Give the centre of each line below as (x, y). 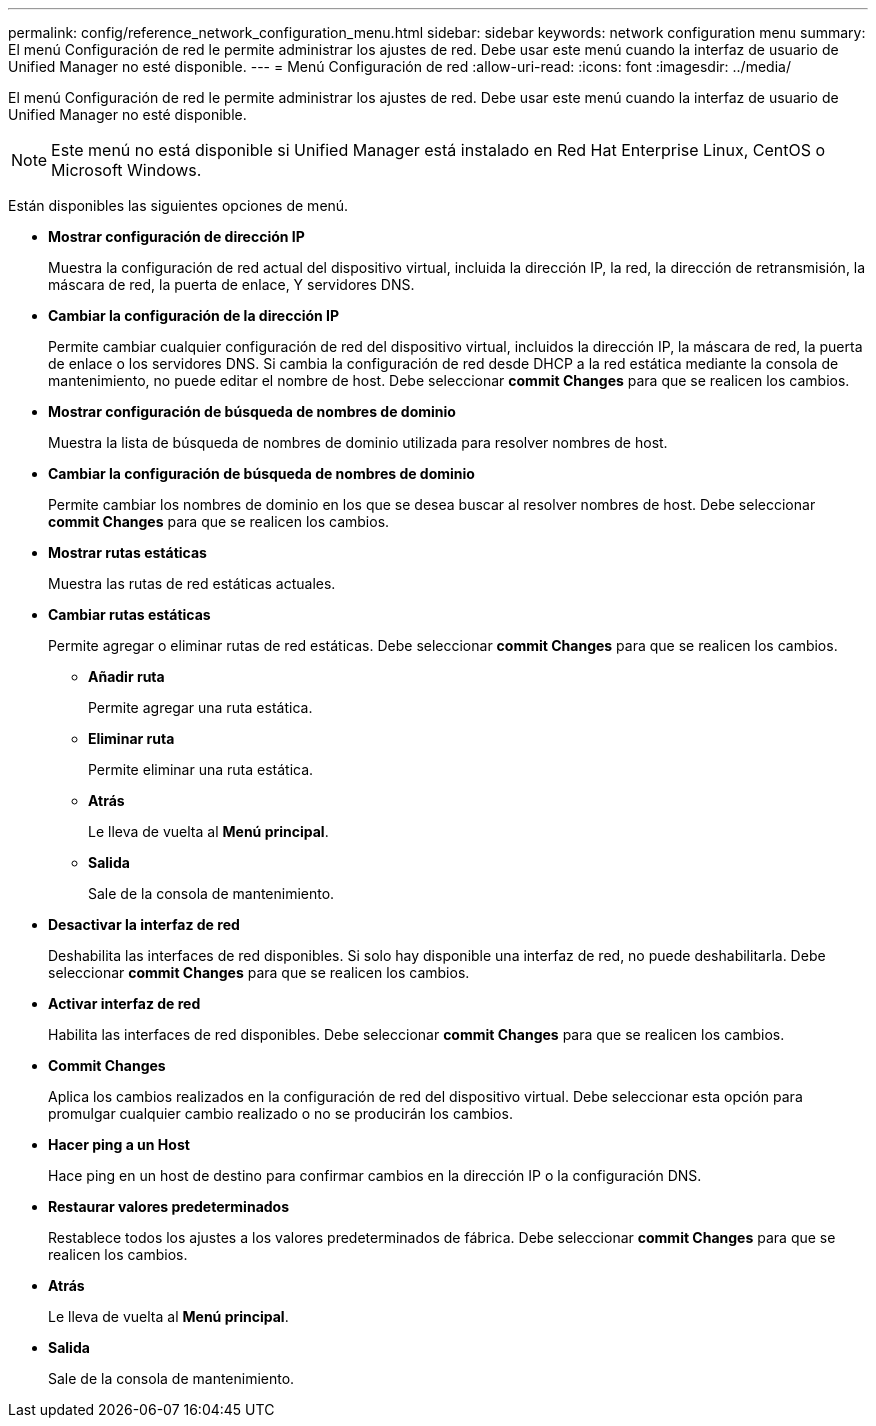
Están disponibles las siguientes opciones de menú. (178, 205)
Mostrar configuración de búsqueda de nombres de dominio (252, 411)
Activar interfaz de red (124, 1003)
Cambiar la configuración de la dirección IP (194, 315)
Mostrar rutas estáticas (127, 552)
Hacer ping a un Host (119, 1144)
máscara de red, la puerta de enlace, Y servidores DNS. (231, 284)
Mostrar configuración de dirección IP (176, 236)
